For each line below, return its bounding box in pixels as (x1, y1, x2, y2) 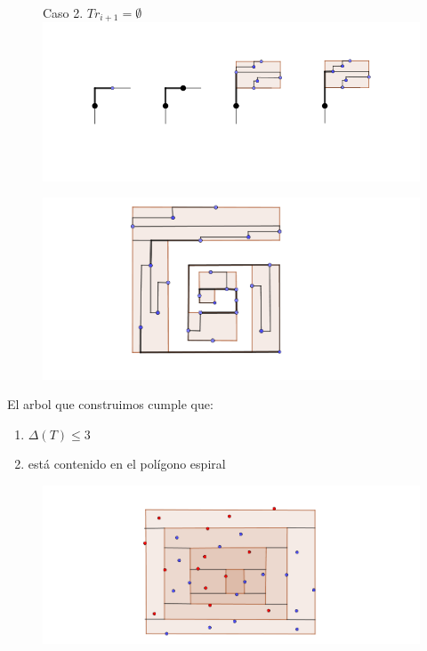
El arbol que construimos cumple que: (7, 395, 213, 414)
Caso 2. (43, 4, 84, 21)
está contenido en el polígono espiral (28, 454, 226, 473)
